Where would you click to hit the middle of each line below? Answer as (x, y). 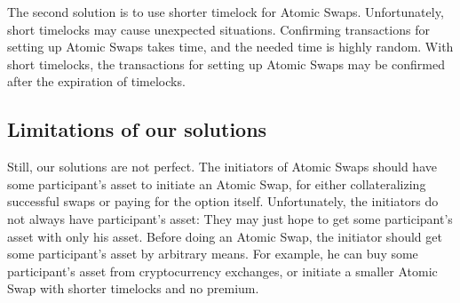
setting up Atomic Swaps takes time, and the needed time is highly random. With (230, 47)
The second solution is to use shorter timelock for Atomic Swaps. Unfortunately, (226, 12)
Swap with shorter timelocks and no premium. (133, 288)
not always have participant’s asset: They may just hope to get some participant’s (230, 218)
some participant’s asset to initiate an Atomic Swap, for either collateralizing (217, 183)
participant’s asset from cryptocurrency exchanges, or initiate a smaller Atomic (222, 271)
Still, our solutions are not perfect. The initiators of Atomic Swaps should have (222, 167)
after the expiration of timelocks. (96, 81)
